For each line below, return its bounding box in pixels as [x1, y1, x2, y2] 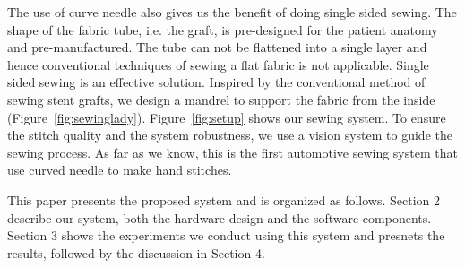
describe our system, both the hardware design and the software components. [7, 208, 432, 227]
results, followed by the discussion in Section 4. [7, 243, 265, 262]
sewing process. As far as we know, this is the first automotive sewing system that [7, 143, 458, 161]
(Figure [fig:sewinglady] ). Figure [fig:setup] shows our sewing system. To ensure [7, 108, 446, 126]
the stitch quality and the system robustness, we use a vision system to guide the [7, 125, 452, 144]
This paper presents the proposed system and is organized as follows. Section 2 [7, 190, 441, 209]
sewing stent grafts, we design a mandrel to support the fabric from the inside [7, 90, 435, 108]
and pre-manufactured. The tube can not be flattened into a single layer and [7, 38, 427, 56]
